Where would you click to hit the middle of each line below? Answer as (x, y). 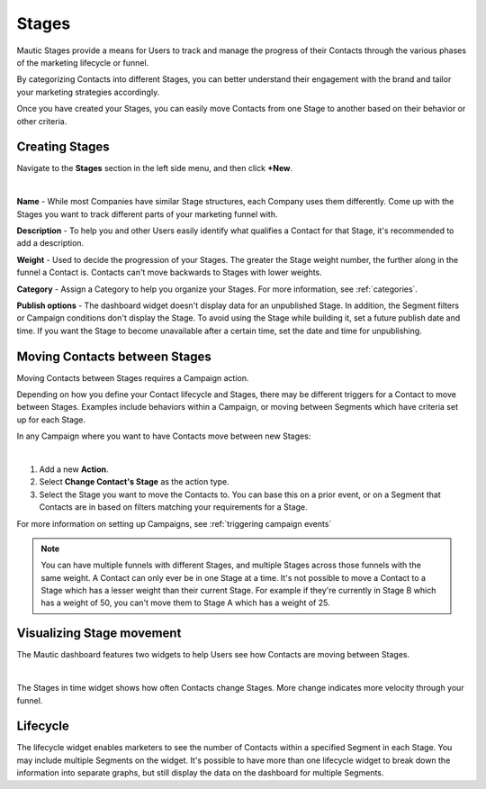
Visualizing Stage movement (99, 634)
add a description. (50, 243)
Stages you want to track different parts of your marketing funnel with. (147, 214)
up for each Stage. (51, 420)
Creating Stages (63, 147)
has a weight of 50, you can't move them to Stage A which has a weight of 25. (185, 603)
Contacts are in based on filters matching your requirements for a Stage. (173, 507)
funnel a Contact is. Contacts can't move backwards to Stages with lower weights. (170, 272)
